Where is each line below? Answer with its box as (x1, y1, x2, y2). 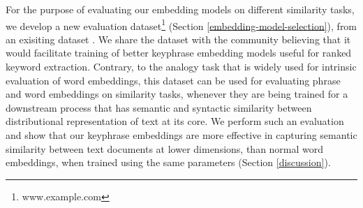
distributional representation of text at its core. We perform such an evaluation (6, 114, 344, 128)
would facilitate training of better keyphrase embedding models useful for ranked (6, 45, 352, 60)
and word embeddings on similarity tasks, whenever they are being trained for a (6, 87, 348, 101)
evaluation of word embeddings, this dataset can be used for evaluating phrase (6, 73, 341, 87)
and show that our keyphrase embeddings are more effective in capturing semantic (6, 128, 357, 142)
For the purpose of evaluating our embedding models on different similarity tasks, (6, 2, 355, 16)
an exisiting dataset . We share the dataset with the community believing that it (6, 31, 351, 46)
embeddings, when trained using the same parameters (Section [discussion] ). (6, 155, 331, 170)
